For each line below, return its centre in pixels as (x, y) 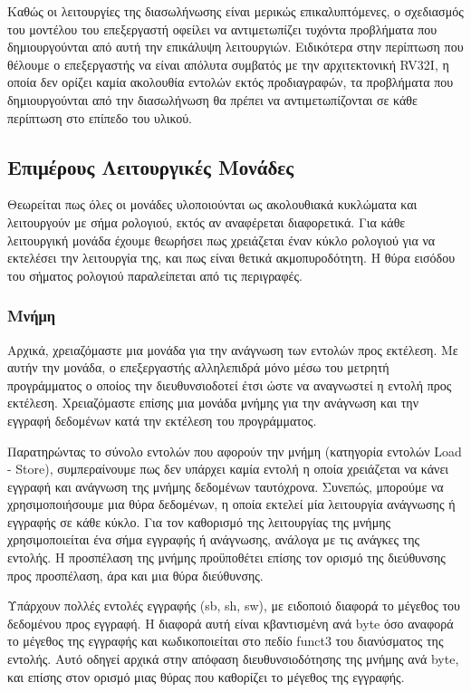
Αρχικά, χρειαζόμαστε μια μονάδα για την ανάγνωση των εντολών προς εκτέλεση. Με (233, 349)
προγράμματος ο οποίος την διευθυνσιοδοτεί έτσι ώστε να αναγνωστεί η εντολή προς (230, 384)
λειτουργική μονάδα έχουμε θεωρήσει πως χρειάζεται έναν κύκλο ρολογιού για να (221, 240)
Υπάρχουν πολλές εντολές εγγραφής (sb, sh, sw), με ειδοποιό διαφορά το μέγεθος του (234, 605)
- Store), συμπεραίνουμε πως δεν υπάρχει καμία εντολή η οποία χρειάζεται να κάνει (228, 469)
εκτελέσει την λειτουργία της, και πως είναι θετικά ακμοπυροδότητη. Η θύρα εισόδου (231, 258)
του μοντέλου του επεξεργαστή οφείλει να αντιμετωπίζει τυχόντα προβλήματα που (222, 29)
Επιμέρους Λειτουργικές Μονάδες (151, 166)
